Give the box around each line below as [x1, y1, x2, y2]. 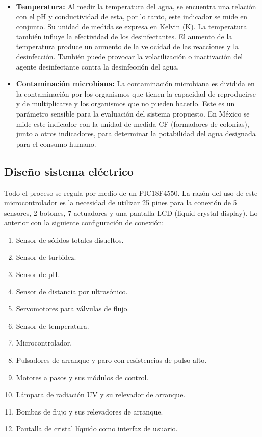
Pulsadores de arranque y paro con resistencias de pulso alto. [16, 355, 207, 365]
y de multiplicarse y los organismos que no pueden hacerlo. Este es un [16, 98, 235, 109]
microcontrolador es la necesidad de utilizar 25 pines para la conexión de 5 [4, 197, 237, 208]
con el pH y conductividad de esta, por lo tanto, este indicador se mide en [16, 11, 248, 21]
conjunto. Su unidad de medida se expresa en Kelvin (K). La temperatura [16, 21, 247, 32]
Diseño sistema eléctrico [4, 163, 134, 179]
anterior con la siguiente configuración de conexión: [4, 217, 164, 228]
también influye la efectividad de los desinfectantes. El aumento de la [16, 31, 232, 41]
